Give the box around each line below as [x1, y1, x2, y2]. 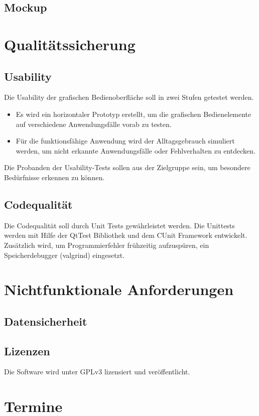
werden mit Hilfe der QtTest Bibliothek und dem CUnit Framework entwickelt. [4, 230, 247, 240]
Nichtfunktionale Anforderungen [4, 279, 234, 300]
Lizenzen [4, 343, 50, 358]
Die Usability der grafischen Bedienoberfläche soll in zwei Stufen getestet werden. [4, 92, 254, 102]
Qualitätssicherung [4, 34, 136, 54]
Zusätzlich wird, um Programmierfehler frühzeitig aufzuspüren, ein [4, 239, 209, 250]
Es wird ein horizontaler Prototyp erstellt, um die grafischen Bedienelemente [16, 108, 251, 119]
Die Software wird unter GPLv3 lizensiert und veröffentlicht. [4, 366, 190, 377]
